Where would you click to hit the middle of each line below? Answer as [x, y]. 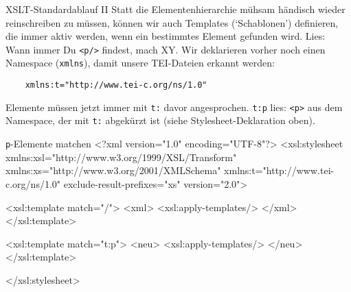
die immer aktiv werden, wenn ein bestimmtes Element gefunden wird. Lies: [166, 36]
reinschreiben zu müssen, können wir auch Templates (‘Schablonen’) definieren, [172, 22]
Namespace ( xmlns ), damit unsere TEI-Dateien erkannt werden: [140, 63]
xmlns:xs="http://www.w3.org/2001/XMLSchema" [113, 170]
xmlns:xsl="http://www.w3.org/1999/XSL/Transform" [121, 157]
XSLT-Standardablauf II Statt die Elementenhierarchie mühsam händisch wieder [175, 9]
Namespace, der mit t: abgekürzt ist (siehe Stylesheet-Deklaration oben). [160, 120]
